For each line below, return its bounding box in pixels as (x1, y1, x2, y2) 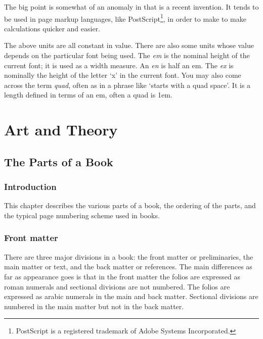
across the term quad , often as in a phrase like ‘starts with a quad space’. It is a (4, 79, 251, 90)
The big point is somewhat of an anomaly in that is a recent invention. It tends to (4, 2, 259, 12)
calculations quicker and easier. (4, 23, 101, 33)
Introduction (4, 180, 57, 193)
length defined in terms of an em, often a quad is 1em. (4, 89, 172, 100)
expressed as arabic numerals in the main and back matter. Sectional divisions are (4, 291, 258, 302)
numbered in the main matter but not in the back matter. (4, 301, 184, 311)
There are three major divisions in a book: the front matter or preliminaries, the (4, 251, 253, 262)
